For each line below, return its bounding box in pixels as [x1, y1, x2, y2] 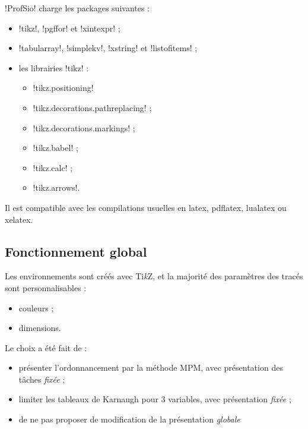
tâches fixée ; [18, 373, 65, 385]
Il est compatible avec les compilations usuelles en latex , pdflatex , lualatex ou [5, 201, 287, 213]
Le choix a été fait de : [5, 341, 87, 354]
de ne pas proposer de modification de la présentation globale [18, 413, 240, 425]
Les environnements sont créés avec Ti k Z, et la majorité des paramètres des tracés [5, 270, 303, 282]
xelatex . [5, 213, 33, 225]
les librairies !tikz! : [18, 61, 89, 74]
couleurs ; [18, 301, 54, 314]
